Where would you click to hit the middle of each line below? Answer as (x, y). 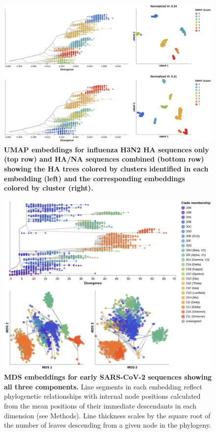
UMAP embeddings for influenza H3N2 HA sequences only (107, 149)
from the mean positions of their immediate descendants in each (100, 405)
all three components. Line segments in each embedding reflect (103, 386)
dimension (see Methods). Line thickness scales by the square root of (107, 415)
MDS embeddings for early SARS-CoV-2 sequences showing (108, 377)
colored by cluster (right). (49, 188)
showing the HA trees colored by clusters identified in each (106, 168)
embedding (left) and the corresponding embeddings (94, 178)
